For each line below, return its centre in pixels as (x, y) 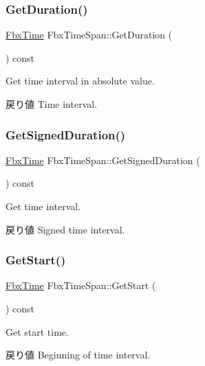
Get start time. (37, 331)
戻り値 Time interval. (52, 104)
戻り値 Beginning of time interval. (78, 355)
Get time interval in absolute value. (80, 81)
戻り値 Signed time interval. (65, 229)
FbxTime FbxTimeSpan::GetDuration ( (89, 35)
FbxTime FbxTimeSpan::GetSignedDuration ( (103, 160)
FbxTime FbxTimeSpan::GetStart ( (81, 285)
